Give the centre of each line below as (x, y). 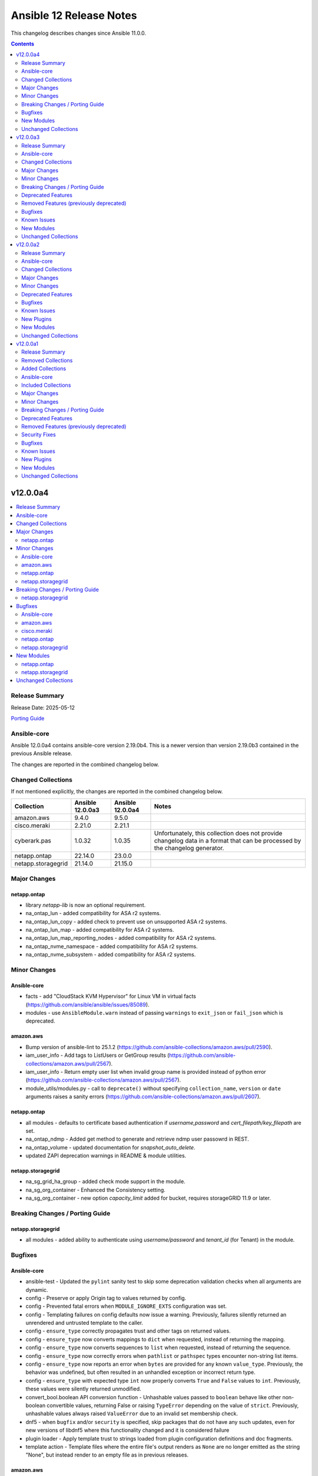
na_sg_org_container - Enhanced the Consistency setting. (96, 1190)
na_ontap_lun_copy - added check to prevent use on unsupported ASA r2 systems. (126, 922)
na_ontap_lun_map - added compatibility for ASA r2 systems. (100, 930)
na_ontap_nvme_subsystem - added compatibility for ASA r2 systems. (111, 955)
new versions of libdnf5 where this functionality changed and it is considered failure (127, 1430)
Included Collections (46, 385)
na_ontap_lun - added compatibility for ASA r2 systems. (93, 913)
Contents (23, 44)
